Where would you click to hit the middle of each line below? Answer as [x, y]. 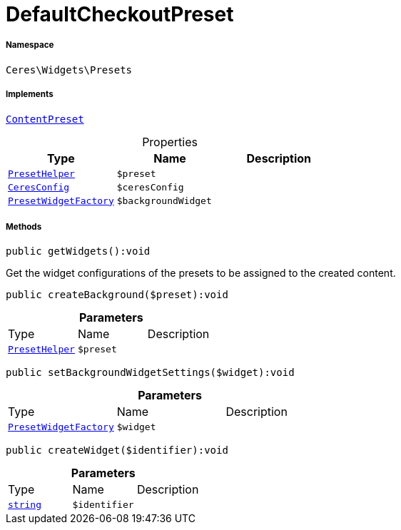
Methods [24, 226]
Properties [170, 142]
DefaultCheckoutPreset [120, 14]
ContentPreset [45, 119]
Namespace [30, 45]
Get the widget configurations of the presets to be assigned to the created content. [201, 273]
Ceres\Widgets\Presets [69, 70]
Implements [30, 95]
